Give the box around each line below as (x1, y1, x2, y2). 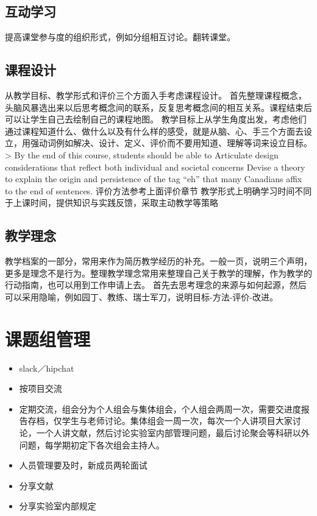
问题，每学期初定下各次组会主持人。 (19, 438, 165, 451)
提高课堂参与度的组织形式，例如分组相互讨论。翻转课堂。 (5, 30, 235, 43)
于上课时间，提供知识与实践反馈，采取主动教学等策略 (5, 196, 218, 209)
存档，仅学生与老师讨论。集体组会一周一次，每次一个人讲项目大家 (27, 414, 293, 427)
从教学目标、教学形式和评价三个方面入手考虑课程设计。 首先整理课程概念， (5, 89, 307, 101)
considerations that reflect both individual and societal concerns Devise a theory (5, 160, 305, 173)
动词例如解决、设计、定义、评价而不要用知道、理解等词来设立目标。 (38, 136, 312, 149)
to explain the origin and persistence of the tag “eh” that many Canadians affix (5, 172, 302, 185)
